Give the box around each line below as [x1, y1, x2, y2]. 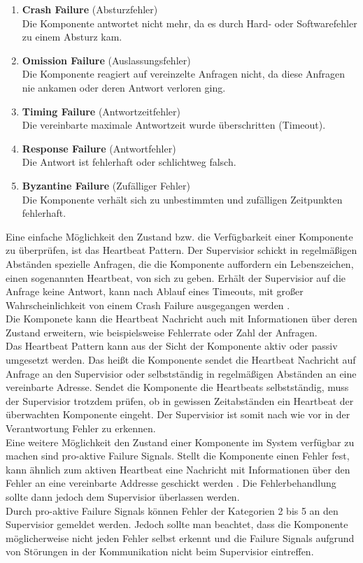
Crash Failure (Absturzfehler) [22, 2, 158, 16]
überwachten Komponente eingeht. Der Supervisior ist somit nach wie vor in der [6, 407, 350, 422]
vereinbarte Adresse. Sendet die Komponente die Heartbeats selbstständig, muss [6, 380, 349, 394]
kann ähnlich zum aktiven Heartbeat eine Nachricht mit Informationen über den [6, 462, 350, 476]
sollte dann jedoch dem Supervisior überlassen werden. [6, 490, 240, 504]
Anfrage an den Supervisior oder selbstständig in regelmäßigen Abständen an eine [6, 366, 357, 380]
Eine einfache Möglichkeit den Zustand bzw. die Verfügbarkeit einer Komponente [6, 229, 353, 243]
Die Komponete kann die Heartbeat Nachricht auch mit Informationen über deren [6, 311, 357, 326]
